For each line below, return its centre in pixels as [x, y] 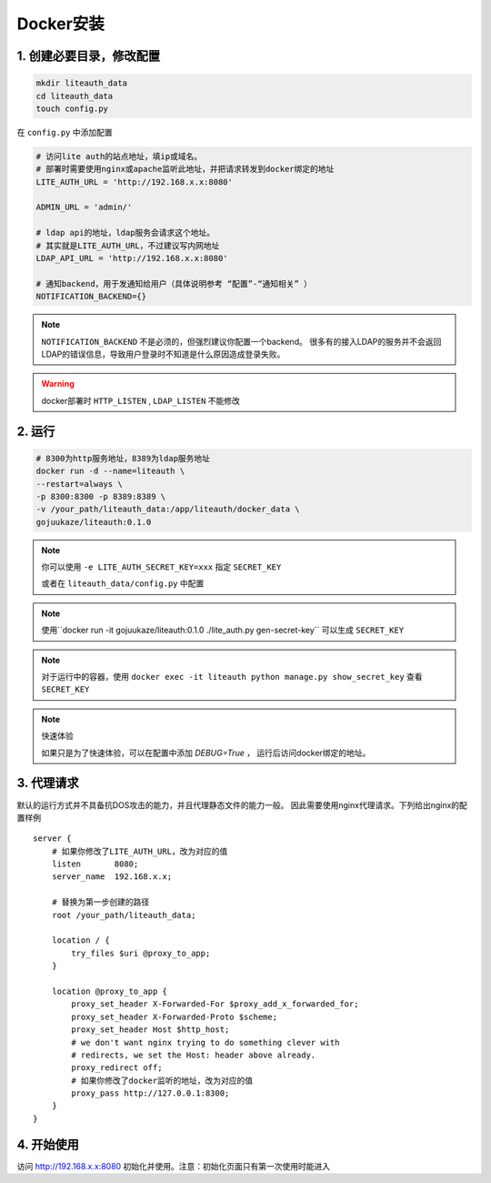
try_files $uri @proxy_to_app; [141, 953]
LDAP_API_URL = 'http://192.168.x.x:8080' [132, 258]
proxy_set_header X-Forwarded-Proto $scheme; [174, 1016]
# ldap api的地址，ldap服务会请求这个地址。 [125, 233]
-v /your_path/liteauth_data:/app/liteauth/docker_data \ [168, 509]
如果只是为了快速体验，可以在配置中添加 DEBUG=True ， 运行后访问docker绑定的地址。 [206, 753]
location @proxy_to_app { [110, 991]
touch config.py [72, 108]
